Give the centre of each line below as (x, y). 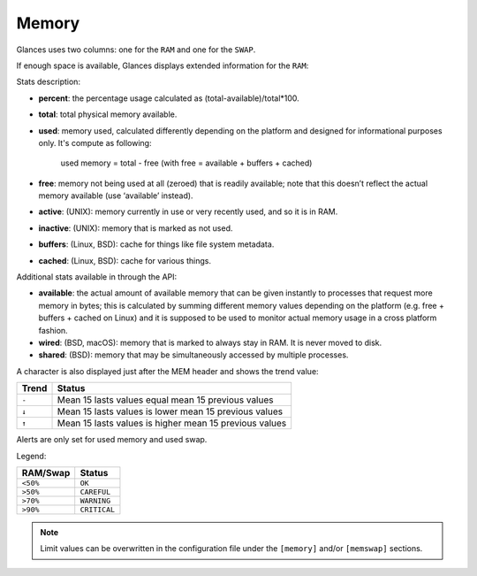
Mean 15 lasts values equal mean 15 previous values (165, 400)
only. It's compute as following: (95, 142)
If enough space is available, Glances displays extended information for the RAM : (163, 65)
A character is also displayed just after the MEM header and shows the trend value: (167, 371)
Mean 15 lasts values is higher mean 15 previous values (172, 423)
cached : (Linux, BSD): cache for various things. (125, 260)
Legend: (31, 456)
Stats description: (49, 82)
